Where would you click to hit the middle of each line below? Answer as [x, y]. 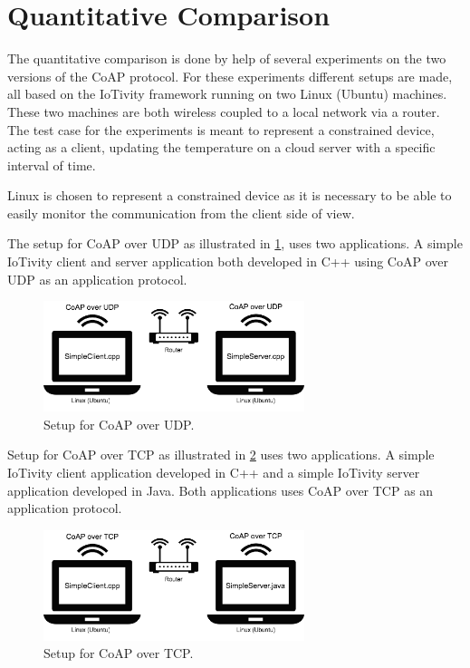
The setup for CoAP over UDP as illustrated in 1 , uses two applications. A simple [235, 243]
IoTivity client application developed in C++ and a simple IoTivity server [214, 473]
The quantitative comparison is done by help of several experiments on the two [227, 58]
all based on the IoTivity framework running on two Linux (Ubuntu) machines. [227, 94]
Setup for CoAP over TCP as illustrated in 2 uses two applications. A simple [221, 455]
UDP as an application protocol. [97, 279]
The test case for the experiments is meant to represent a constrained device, [221, 129]
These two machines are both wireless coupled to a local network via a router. [224, 111]
